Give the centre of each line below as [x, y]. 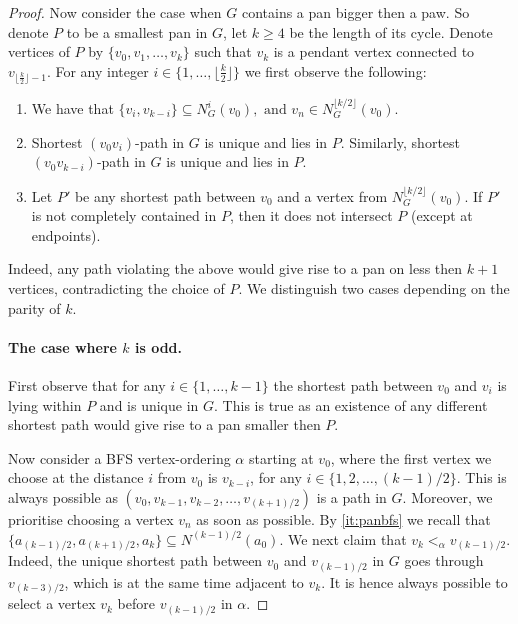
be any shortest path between [165, 195]
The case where [62, 346]
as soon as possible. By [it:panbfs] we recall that [343, 518]
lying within [45, 404]
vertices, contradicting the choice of [116, 287]
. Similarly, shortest [400, 141]
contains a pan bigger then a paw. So [355, 12]
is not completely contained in [124, 215]
